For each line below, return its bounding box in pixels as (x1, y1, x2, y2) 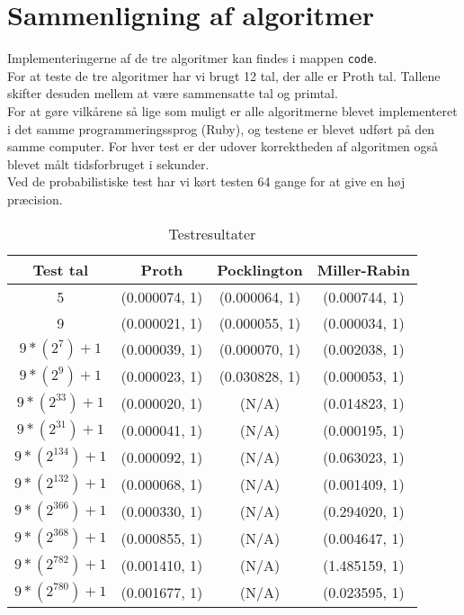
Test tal (32, 258, 89, 280)
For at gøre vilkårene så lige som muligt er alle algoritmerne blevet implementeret (7, 101, 458, 120)
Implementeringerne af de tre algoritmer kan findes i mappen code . (7, 49, 378, 68)
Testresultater (168, 222, 256, 244)
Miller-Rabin (317, 258, 410, 280)
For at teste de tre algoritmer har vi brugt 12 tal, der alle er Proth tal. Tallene (7, 66, 441, 85)
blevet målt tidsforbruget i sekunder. (7, 154, 210, 173)
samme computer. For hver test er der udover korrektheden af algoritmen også (7, 137, 439, 156)
